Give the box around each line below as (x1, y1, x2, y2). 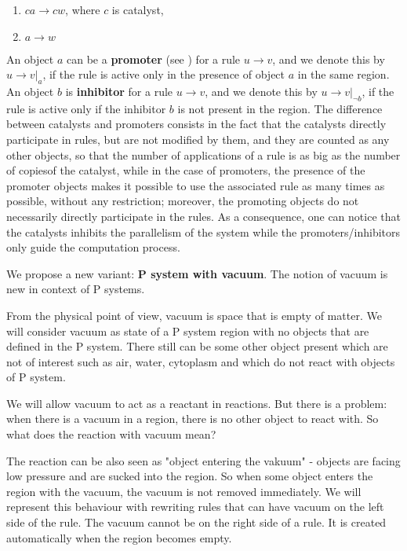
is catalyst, (111, 2, 164, 17)
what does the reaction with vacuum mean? (6, 426, 216, 443)
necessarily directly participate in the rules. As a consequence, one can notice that (6, 208, 401, 224)
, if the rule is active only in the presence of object (42, 66, 285, 83)
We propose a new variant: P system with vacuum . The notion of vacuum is (6, 265, 388, 281)
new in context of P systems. (6, 281, 145, 297)
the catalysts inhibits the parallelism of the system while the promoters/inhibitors (6, 223, 401, 240)
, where (65, 2, 100, 17)
